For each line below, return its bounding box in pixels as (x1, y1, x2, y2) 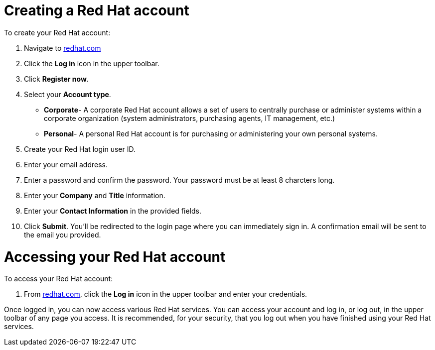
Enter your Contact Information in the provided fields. (24, 206, 201, 215)
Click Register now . (24, 74, 89, 83)
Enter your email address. (24, 160, 108, 169)
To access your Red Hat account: (4, 274, 113, 283)
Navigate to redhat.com (24, 43, 101, 52)
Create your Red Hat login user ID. (24, 144, 136, 153)
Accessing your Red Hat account (4, 248, 226, 265)
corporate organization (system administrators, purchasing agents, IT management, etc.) (44, 114, 335, 122)
